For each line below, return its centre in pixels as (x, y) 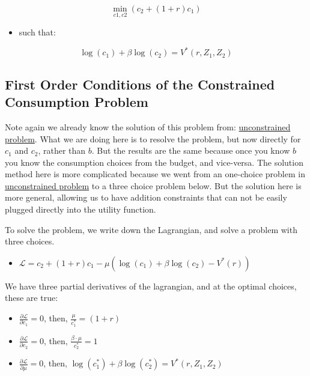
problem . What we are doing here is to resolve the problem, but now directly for (153, 138)
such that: (37, 32)
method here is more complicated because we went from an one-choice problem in (155, 174)
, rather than (62, 150)
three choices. (30, 241)
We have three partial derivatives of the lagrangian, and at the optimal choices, (151, 286)
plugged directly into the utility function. (81, 209)
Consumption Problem (77, 102)
